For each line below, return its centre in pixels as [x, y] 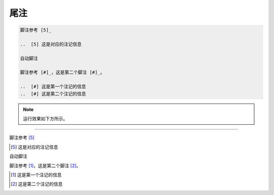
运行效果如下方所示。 [45, 119]
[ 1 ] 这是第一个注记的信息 [36, 175]
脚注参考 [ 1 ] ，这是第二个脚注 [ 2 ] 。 [45, 165]
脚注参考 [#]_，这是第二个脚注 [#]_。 [62, 72]
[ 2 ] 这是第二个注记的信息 [37, 184]
